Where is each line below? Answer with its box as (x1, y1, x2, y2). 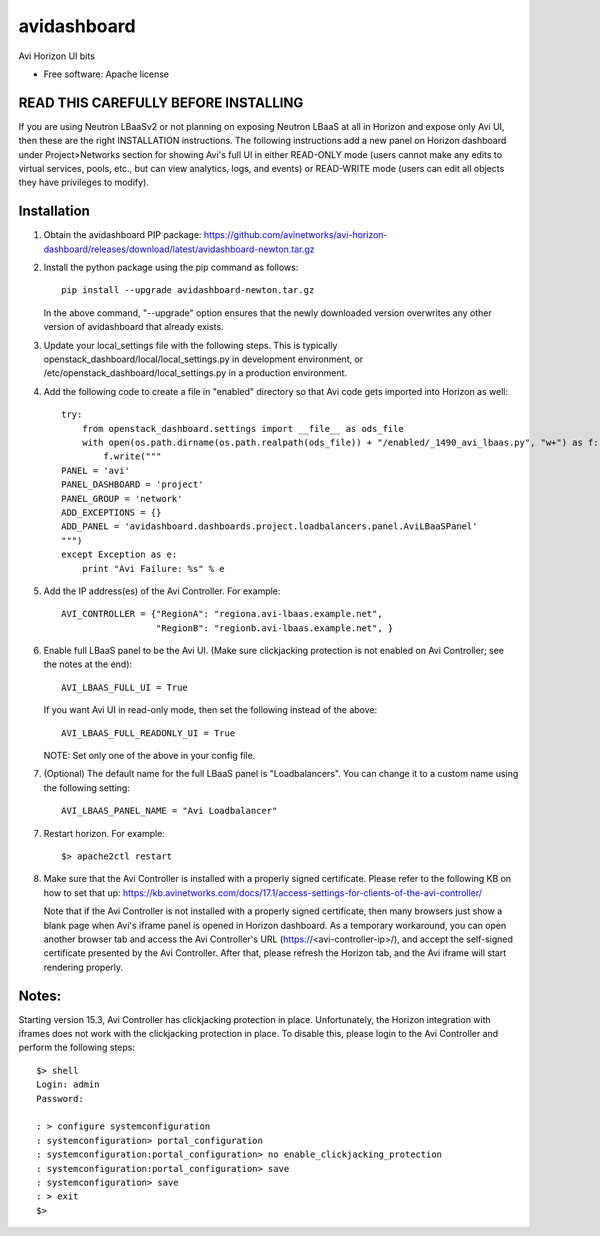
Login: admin (36, 1079, 100, 1090)
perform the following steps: (18, 1041, 135, 1054)
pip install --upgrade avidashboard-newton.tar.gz (61, 285, 315, 296)
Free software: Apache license (43, 68, 170, 80)
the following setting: (43, 781, 130, 794)
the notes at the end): (43, 658, 133, 670)
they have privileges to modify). (18, 176, 150, 189)
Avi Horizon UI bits (18, 50, 95, 62)
